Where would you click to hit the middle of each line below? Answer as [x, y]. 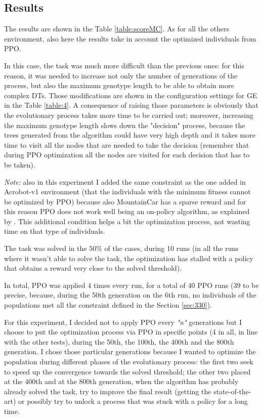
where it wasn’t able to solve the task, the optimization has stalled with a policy [129, 258]
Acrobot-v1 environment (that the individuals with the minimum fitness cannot [127, 192]
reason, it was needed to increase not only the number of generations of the [121, 75]
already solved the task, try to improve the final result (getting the [108, 391]
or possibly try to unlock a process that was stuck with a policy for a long [133, 401]
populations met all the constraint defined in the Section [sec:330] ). [108, 305]
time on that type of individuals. [55, 231]
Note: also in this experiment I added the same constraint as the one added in [125, 181]
